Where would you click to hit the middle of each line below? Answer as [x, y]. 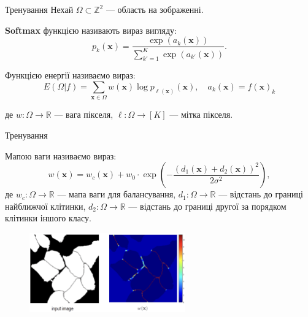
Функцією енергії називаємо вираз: [70, 75]
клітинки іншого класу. [48, 218]
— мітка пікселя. [201, 114]
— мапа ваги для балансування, [117, 194]
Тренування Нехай [39, 9]
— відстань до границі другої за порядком [207, 206]
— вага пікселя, [84, 114]
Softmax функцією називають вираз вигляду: [91, 30]
